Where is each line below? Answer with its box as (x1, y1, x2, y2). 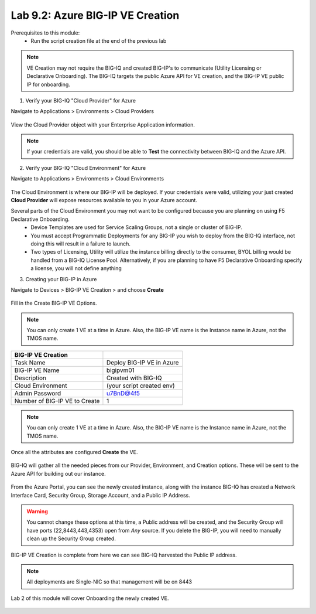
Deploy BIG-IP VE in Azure (106, 358, 179, 366)
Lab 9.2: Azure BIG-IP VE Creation (11, 9, 180, 22)
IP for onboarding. (26, 81, 70, 88)
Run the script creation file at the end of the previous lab (30, 37, 167, 44)
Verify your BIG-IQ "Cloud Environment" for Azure (25, 164, 146, 171)
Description (14, 374, 47, 382)
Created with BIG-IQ (106, 374, 162, 382)
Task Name (14, 358, 46, 366)
